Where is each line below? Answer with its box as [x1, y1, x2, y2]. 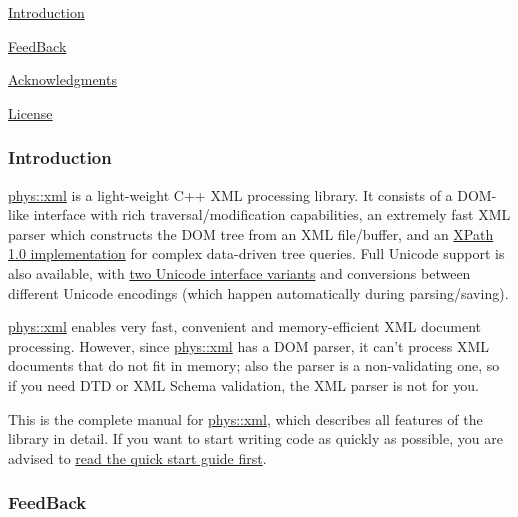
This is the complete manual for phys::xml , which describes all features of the [8, 408, 483, 429]
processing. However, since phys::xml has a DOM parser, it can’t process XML [8, 335, 490, 356]
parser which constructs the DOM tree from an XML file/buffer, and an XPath [8, 223, 494, 244]
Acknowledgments [8, 69, 117, 90]
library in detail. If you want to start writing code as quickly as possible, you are [8, 428, 503, 449]
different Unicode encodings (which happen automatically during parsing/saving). [8, 282, 509, 303]
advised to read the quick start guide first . [8, 447, 267, 468]
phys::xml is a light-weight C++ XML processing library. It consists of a [8, 184, 453, 205]
